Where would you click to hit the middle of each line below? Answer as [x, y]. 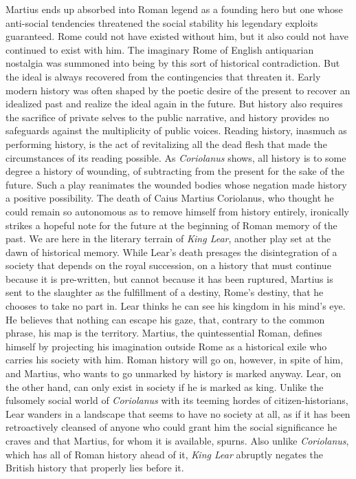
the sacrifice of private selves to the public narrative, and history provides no [167, 117]
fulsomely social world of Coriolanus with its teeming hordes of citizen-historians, [177, 400]
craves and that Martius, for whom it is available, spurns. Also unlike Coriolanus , [177, 440]
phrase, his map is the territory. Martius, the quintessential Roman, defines [164, 333]
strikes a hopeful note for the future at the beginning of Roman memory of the [171, 225]
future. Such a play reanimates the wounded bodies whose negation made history [176, 184]
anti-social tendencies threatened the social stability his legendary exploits [162, 22]
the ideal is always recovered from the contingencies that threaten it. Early [163, 76]
